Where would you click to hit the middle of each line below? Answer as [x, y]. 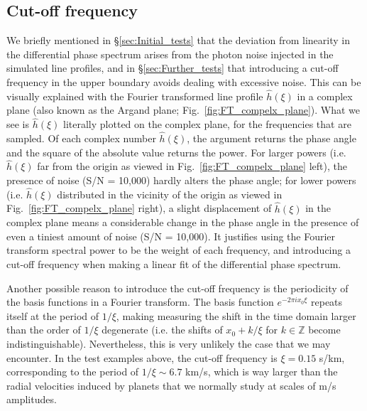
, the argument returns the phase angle [272, 138]
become [324, 330]
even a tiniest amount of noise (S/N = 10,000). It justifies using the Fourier [171, 236]
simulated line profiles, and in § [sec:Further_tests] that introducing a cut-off [172, 68]
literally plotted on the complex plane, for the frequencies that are [207, 124]
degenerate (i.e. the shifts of [162, 330]
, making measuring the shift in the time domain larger [236, 315]
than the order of [44, 330]
